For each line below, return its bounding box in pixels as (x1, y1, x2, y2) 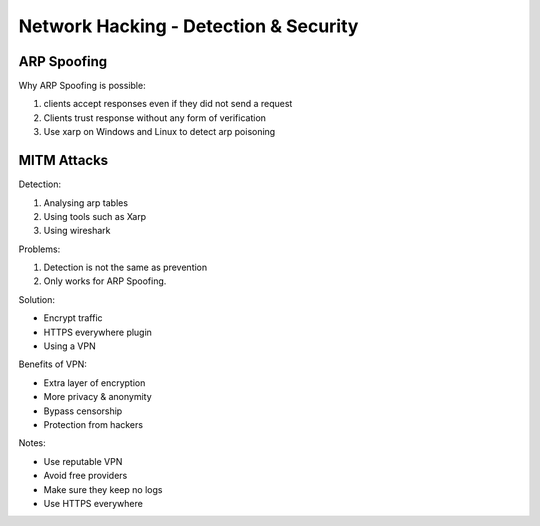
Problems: (18, 243, 61, 255)
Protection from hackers (43, 419, 144, 430)
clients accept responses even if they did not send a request (43, 98, 293, 110)
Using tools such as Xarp (43, 210, 147, 222)
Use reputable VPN (43, 455, 123, 467)
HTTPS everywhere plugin (43, 326, 152, 338)
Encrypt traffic (43, 312, 104, 324)
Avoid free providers (43, 470, 128, 482)
